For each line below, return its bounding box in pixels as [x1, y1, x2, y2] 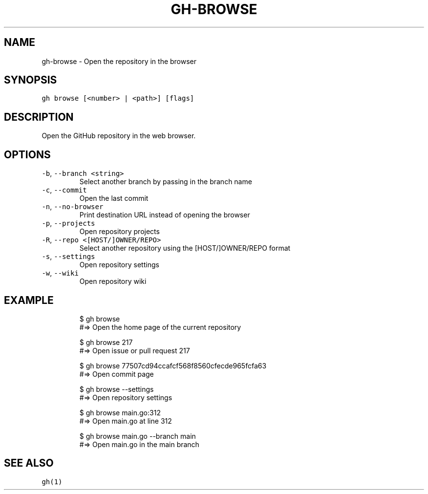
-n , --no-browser [42, 202, 104, 211]
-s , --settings [42, 252, 95, 261]
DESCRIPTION [4, 110, 74, 123]
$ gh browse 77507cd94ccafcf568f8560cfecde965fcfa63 [79, 361, 267, 370]
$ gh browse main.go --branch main [79, 431, 196, 440]
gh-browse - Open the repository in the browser [42, 57, 197, 65]
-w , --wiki [42, 269, 79, 278]
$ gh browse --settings [79, 385, 154, 393]
